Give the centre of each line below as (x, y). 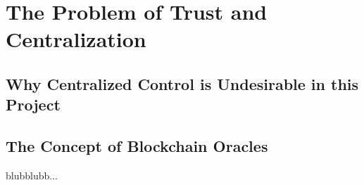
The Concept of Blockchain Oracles (137, 146)
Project (33, 104)
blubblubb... (32, 175)
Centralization (76, 39)
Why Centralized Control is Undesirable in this (182, 83)
